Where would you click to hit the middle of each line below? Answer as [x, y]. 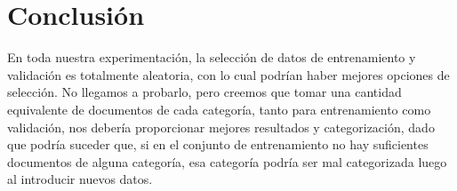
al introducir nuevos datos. [80, 179]
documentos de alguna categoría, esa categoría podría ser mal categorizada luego [227, 161]
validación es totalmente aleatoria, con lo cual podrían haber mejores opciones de [228, 74]
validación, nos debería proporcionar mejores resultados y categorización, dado [221, 127]
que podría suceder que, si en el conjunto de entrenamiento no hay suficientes [218, 144]
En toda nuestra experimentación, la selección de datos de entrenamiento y [212, 57]
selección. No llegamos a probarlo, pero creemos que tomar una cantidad [204, 92]
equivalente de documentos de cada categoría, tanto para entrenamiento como [219, 109]
